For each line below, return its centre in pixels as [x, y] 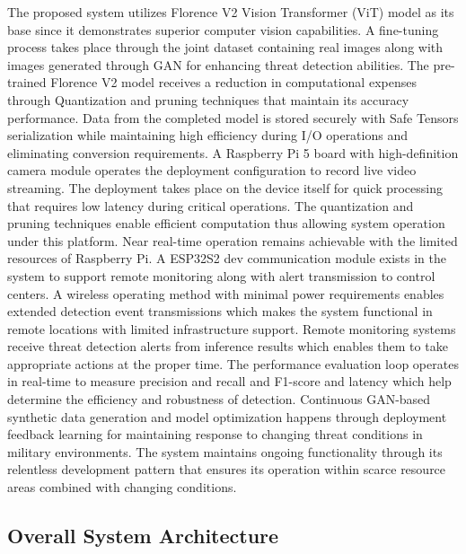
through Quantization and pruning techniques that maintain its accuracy [208, 99]
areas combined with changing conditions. [122, 487]
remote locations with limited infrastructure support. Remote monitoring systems [232, 328]
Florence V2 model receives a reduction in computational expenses [233, 82]
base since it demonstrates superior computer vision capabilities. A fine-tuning [223, 29]
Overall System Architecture [143, 536]
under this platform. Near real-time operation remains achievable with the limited [233, 240]
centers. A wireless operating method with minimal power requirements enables [226, 293]
